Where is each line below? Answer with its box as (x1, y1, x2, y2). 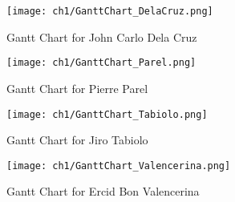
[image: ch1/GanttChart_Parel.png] (6, 57, 197, 69)
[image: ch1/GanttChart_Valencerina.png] (6, 160, 231, 172)
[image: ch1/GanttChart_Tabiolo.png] (6, 108, 208, 120)
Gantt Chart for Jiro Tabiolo (6, 131, 148, 148)
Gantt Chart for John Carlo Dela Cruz (6, 28, 197, 45)
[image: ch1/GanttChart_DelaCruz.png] (6, 6, 213, 17)
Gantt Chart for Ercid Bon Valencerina (6, 183, 200, 200)
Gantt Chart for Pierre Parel (6, 79, 148, 96)
